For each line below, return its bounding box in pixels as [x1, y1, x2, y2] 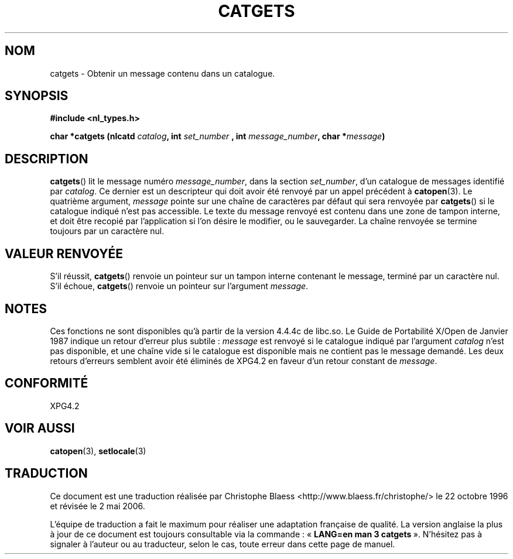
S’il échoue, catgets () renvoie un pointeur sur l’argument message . [50, 281, 309, 291]
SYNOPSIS [5, 88, 69, 104]
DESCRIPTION [5, 151, 88, 166]
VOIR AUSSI [5, 421, 75, 436]
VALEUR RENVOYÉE [5, 246, 123, 261]
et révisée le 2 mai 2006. [50, 500, 145, 511]
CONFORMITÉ [5, 376, 88, 391]
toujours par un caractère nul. [50, 226, 165, 236]
